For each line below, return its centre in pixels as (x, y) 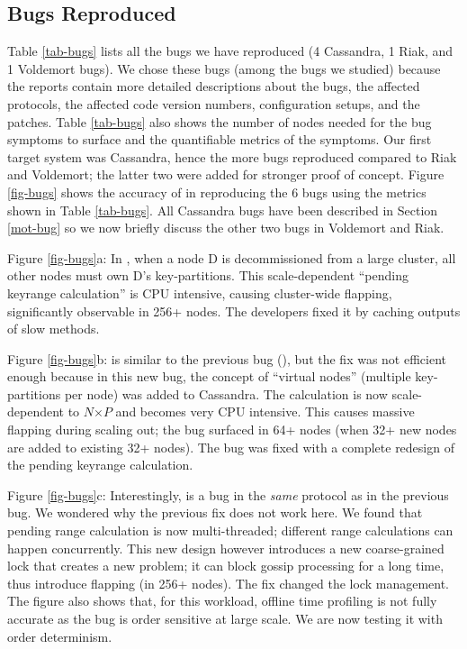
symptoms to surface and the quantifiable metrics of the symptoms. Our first (220, 139)
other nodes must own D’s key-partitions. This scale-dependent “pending (208, 275)
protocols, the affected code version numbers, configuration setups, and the (214, 103)
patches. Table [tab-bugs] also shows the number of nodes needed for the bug (220, 121)
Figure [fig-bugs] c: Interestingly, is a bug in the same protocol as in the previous (228, 494)
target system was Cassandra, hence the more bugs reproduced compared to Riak (232, 156)
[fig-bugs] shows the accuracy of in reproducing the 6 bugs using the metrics (217, 192)
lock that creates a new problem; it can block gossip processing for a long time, (226, 566)
